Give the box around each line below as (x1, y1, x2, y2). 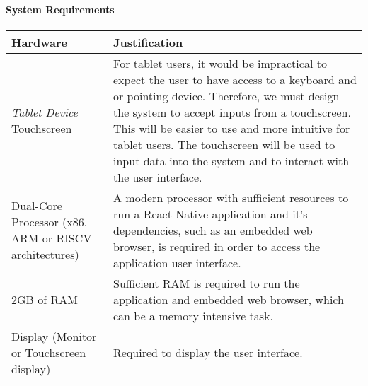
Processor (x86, (11, 214, 88, 230)
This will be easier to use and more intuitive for (113, 119, 350, 136)
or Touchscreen (11, 344, 86, 361)
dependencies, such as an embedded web (113, 221, 313, 238)
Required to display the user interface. (113, 344, 303, 361)
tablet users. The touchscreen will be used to (113, 136, 335, 153)
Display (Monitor (11, 327, 97, 344)
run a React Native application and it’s (113, 205, 308, 222)
